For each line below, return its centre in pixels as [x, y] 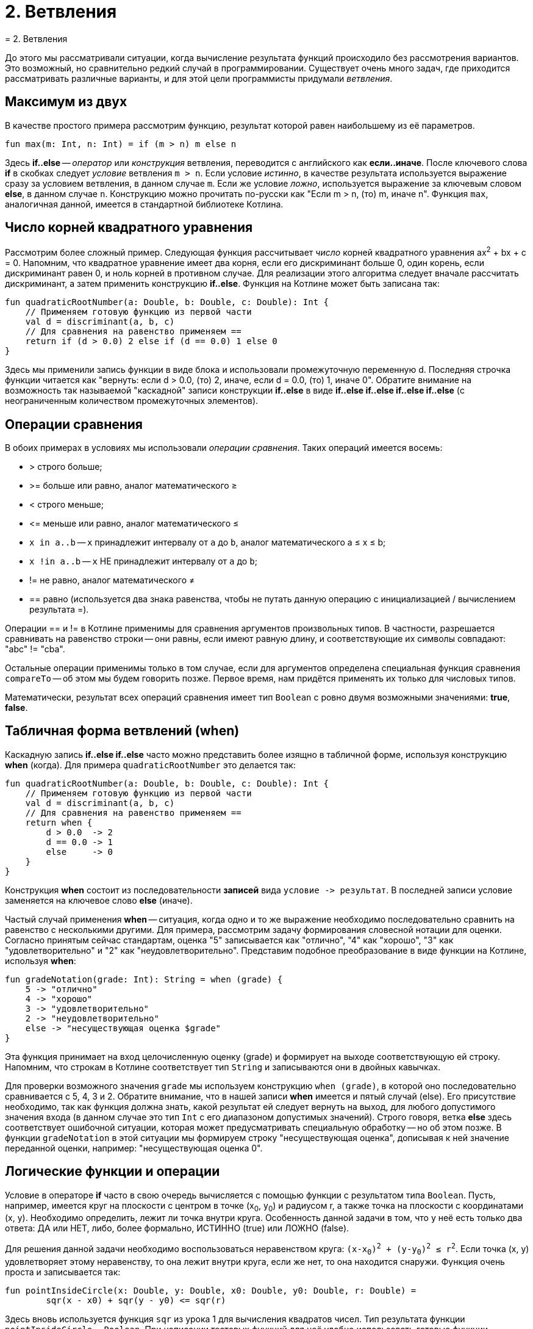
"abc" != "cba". [35, 649]
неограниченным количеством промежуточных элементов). [132, 401]
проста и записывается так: [63, 1272]
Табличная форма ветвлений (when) [122, 731]
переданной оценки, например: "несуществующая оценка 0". [134, 1148]
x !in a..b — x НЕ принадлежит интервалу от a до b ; [143, 561]
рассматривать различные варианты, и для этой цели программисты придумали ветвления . [199, 78]
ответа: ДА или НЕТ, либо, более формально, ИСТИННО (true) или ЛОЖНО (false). [177, 1228]
